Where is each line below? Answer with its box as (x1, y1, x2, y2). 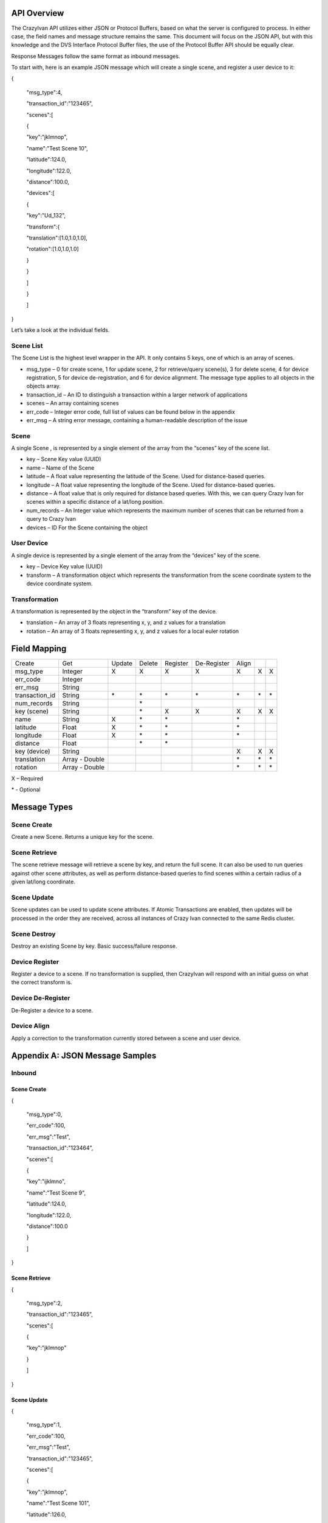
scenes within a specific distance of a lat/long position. (26, 498, 164, 506)
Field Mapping (11, 643, 67, 654)
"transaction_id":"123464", (26, 1144, 94, 1151)
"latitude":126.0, (26, 1511, 67, 1518)
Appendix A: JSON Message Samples (11, 1050, 157, 1061)
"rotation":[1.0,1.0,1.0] (26, 246, 79, 253)
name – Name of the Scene (26, 464, 95, 472)
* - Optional (11, 786, 41, 793)
